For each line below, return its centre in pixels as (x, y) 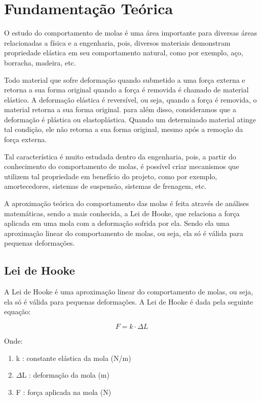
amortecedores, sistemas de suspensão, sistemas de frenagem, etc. (105, 186)
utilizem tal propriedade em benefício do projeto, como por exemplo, (111, 176)
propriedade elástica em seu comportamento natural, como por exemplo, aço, (124, 53)
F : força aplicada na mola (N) (64, 392)
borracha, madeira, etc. (40, 62)
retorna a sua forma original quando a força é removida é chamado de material (126, 90)
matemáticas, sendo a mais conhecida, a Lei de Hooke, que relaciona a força (122, 213)
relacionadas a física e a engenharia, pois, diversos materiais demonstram (117, 42)
